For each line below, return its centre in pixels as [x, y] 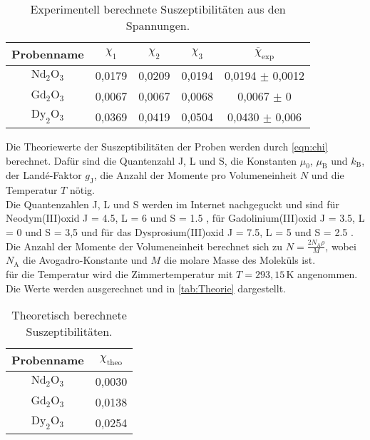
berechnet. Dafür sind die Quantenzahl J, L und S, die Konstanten [151, 160]
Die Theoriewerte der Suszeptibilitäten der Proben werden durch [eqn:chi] [167, 146]
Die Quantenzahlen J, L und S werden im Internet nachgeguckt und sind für [173, 204]
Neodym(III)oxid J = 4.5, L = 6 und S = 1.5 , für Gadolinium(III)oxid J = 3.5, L [185, 218]
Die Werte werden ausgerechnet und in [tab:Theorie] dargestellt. [146, 288]
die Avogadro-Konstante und [85, 260]
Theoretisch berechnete [69, 315]
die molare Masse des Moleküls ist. [240, 260]
